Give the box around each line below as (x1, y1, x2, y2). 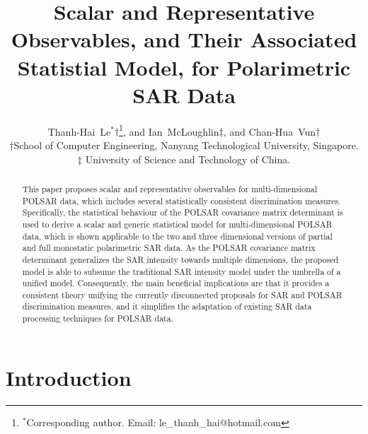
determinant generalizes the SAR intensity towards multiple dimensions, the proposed (22, 253, 339, 265)
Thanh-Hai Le (47, 124, 111, 139)
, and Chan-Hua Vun (223, 124, 316, 139)
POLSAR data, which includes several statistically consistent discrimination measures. (22, 194, 341, 206)
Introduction (6, 363, 132, 392)
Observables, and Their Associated (11, 25, 357, 54)
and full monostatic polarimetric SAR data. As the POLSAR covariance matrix (22, 242, 316, 254)
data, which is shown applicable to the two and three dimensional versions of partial (22, 230, 333, 242)
